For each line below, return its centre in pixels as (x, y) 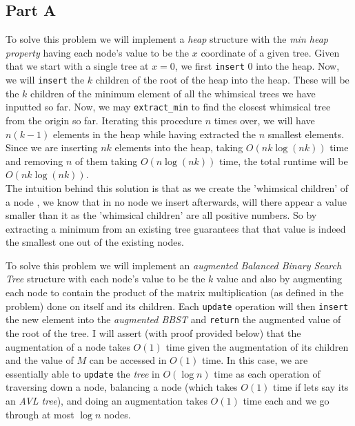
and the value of (40, 360)
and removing (34, 161)
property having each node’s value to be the (98, 52)
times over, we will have (264, 120)
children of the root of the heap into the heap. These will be (222, 80)
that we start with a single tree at (77, 66)
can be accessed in (128, 360)
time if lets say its (311, 387)
